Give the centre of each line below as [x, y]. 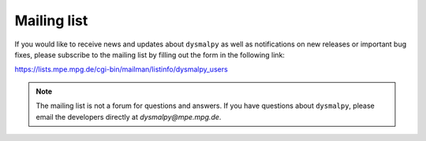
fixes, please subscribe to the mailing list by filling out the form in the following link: [150, 54]
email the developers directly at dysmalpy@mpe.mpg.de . [129, 117]
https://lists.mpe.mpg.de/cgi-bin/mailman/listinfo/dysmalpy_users [121, 69]
